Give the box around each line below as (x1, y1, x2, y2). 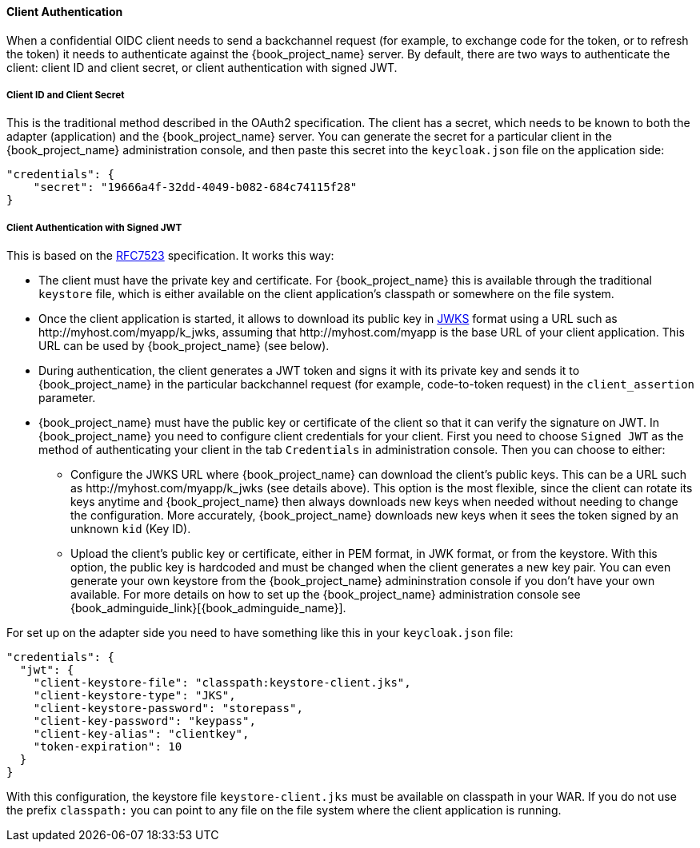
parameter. (38, 391, 96, 405)
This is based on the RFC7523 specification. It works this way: (6, 249, 334, 263)
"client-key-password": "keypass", (33, 715, 256, 728)
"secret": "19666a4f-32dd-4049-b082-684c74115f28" (33, 181, 358, 194)
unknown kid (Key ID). (70, 522, 191, 536)
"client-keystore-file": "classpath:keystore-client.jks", (33, 676, 411, 690)
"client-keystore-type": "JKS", (33, 689, 236, 703)
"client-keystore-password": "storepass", (33, 702, 303, 715)
